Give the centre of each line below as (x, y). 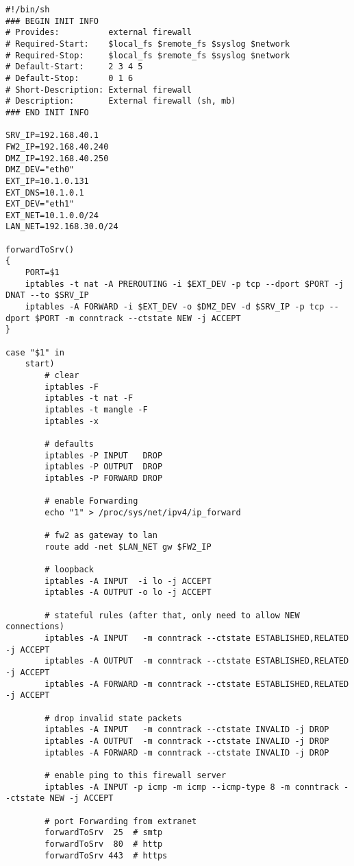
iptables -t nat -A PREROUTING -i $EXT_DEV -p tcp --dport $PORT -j (184, 284)
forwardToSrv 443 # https (106, 855)
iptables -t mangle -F (96, 409)
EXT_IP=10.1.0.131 (47, 181)
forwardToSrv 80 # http (104, 844)
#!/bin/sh (28, 10)
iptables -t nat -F (89, 398)
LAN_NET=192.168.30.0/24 (62, 227)
